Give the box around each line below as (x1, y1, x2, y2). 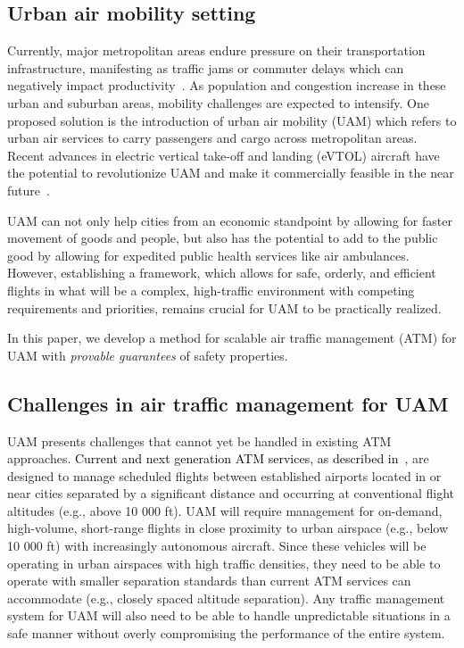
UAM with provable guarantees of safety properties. (7, 345, 288, 364)
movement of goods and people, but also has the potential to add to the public (7, 228, 438, 247)
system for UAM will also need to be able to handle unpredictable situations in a (7, 606, 451, 625)
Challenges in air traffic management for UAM (7, 389, 449, 417)
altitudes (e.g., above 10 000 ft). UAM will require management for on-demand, (7, 501, 443, 519)
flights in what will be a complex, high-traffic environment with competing (7, 280, 415, 299)
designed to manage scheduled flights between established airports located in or (7, 466, 442, 485)
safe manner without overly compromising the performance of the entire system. (7, 624, 445, 643)
